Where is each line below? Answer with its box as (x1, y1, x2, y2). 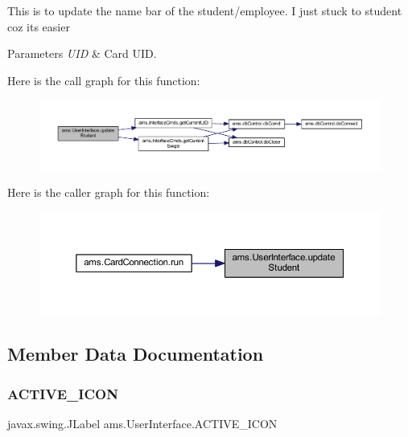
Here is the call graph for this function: (7, 71, 200, 88)
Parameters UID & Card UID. (7, 45, 157, 62)
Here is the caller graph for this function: (7, 184, 210, 201)
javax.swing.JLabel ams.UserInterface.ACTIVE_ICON (7, 415, 278, 431)
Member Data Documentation (7, 341, 264, 366)
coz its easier (7, 18, 70, 35)
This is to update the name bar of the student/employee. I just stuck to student (7, 2, 402, 18)
